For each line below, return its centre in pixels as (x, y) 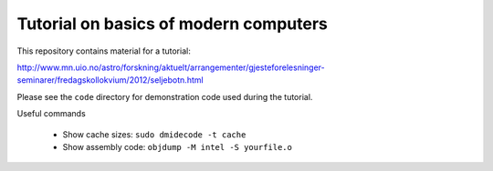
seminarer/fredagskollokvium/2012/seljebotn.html (110, 80)
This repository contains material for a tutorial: (104, 51)
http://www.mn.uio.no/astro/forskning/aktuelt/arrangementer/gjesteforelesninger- (171, 67)
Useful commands (51, 114)
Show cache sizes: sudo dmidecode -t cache (154, 134)
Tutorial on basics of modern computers (172, 24)
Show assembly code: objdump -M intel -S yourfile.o (177, 146)
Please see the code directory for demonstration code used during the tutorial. (165, 96)
